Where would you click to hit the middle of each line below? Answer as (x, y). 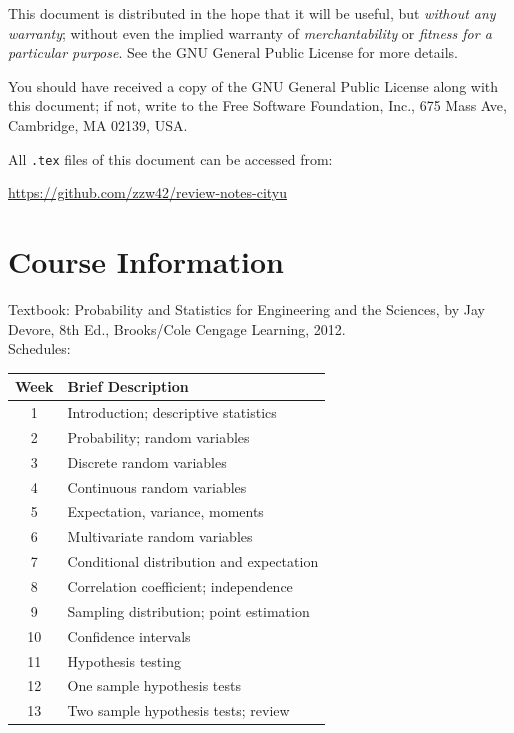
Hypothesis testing (124, 660)
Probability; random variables (158, 436)
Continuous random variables (157, 486)
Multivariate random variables (160, 536)
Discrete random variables (147, 461)
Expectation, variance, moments (165, 511)
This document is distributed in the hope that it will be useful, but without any (252, 13)
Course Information (146, 261)
